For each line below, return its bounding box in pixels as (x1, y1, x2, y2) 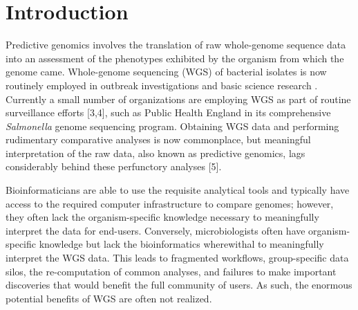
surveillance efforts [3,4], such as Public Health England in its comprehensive (6, 105, 331, 120)
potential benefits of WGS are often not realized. (6, 291, 212, 305)
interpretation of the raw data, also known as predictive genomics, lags (6, 145, 305, 160)
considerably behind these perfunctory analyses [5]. (6, 159, 222, 174)
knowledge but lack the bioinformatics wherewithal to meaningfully (39, 237, 324, 251)
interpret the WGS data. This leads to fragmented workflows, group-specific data (6, 250, 349, 265)
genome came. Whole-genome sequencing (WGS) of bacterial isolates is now (6, 64, 327, 79)
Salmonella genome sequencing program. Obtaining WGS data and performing (6, 118, 339, 133)
